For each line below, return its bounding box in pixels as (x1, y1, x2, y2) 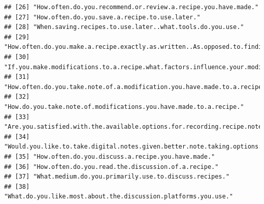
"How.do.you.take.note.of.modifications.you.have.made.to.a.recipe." (4, 103, 244, 110)
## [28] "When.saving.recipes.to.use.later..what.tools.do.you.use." (4, 23, 244, 31)
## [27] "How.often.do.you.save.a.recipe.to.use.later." (4, 13, 201, 21)
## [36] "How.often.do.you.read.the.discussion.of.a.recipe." (4, 163, 219, 170)
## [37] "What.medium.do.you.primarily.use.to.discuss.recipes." (4, 173, 229, 181)
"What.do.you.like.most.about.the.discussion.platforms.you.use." (4, 193, 234, 200)
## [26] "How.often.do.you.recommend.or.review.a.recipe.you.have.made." (4, 4, 259, 11)
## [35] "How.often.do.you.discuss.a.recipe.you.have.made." (4, 153, 215, 160)
